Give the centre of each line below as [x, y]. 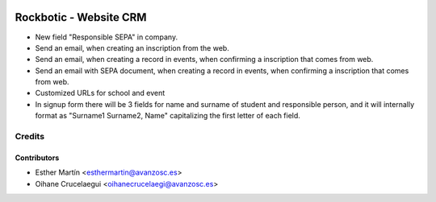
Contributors [37, 158]
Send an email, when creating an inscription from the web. [132, 47]
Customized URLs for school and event [100, 93]
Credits [29, 137]
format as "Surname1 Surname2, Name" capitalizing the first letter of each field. [168, 116]
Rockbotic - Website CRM [81, 17]
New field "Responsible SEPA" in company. [106, 37]
